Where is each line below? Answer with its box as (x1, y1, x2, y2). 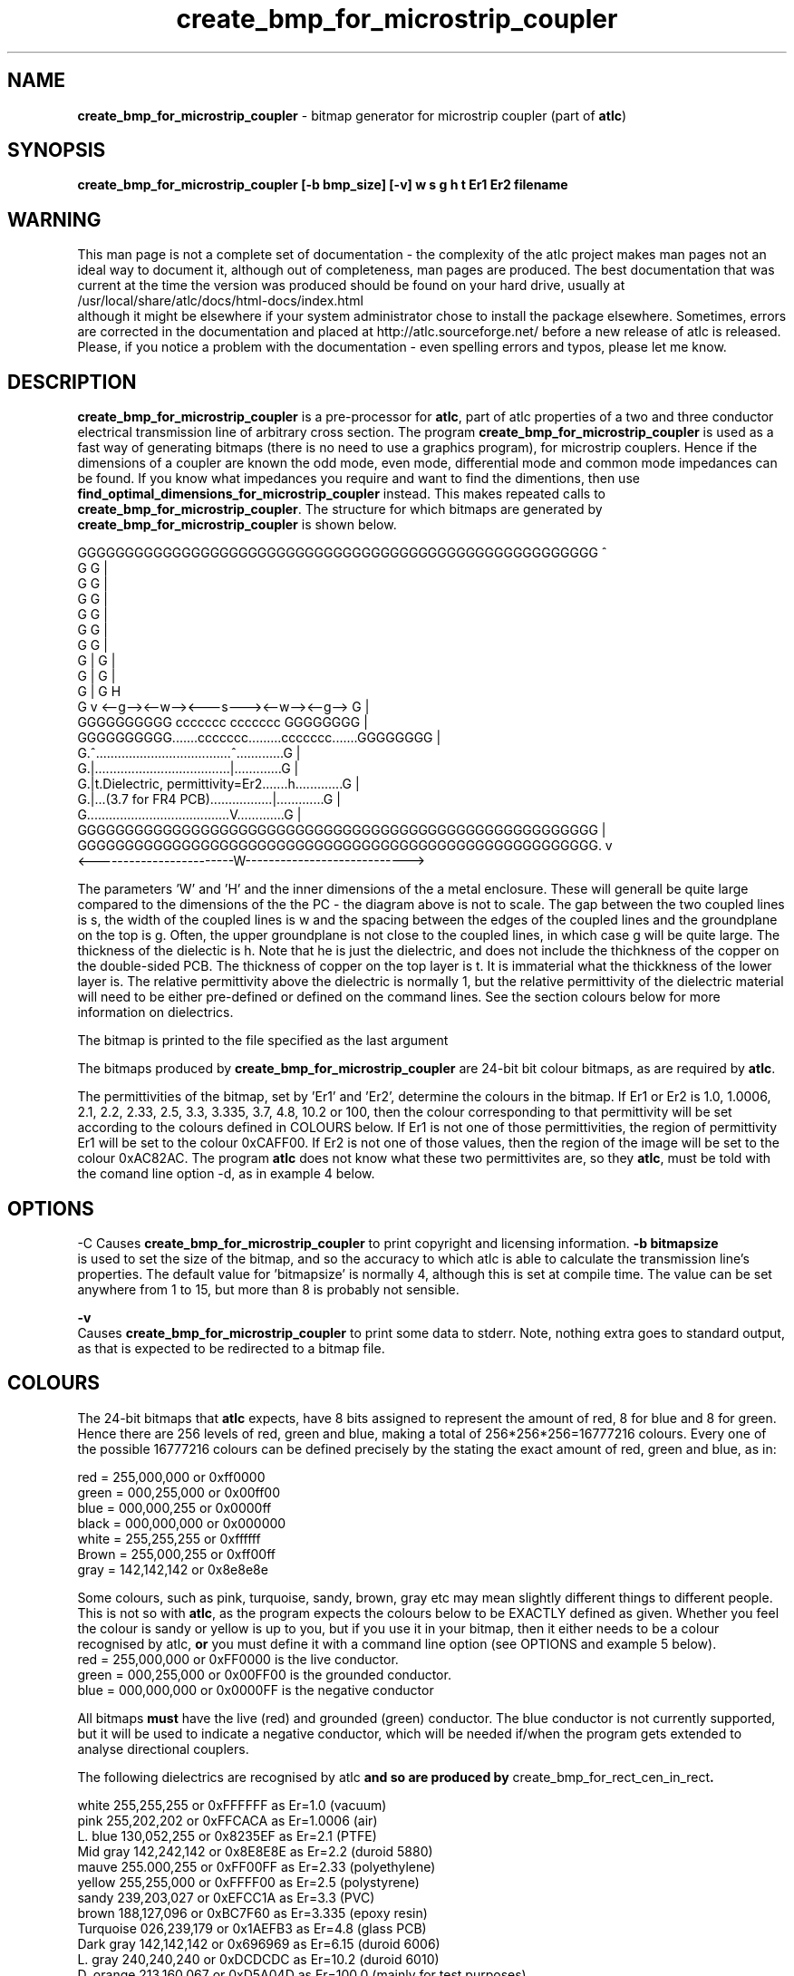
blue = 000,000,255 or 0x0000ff (77, 1499, 272, 1516)
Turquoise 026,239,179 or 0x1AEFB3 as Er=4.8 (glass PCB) (77, 1920, 427, 1936)
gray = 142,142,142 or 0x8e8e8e (77, 1561, 268, 1577)
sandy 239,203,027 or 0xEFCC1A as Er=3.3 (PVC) (77, 1889, 375, 1905)
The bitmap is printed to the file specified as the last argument (77, 1032, 449, 1049)
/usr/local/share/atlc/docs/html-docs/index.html (77, 293, 363, 309)
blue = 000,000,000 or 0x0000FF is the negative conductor (77, 1681, 434, 1698)
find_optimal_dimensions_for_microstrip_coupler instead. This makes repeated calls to (77, 486, 605, 502)
